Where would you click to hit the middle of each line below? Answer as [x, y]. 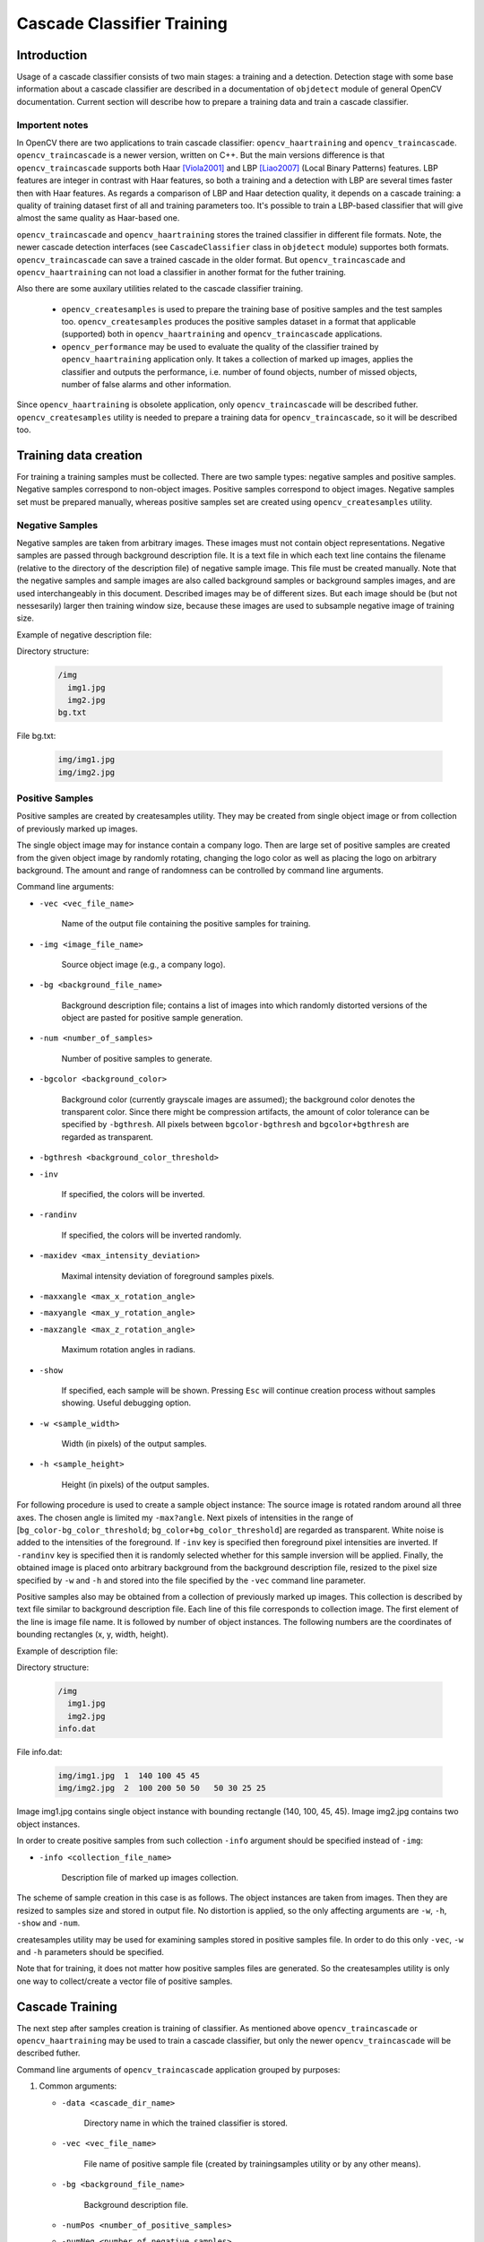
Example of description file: [67, 1651]
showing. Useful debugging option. [126, 1403]
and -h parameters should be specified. [91, 1951]
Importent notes [52, 125]
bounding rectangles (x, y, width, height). [93, 1634]
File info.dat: [39, 1752]
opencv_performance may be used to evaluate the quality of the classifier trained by [220, 346]
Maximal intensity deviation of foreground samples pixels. [168, 1276]
